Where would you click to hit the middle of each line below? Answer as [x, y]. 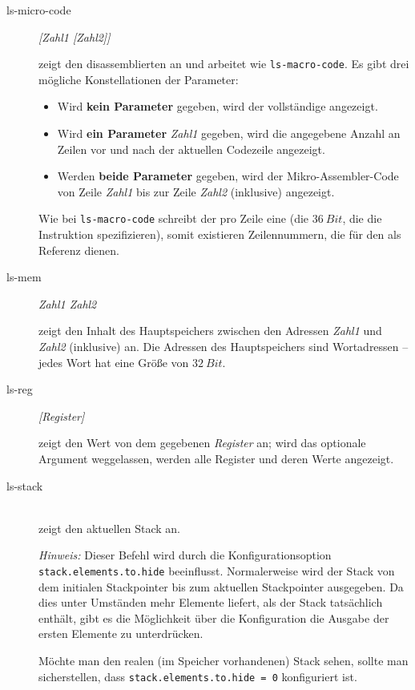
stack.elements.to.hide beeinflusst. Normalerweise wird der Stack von [217, 570]
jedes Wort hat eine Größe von [114, 362]
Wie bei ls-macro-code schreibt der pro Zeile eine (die [174, 218]
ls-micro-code [39, 10]
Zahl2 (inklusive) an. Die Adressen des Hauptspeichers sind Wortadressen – [224, 347]
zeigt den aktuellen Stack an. [109, 528]
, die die [362, 218]
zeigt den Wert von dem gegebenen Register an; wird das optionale [202, 443]
